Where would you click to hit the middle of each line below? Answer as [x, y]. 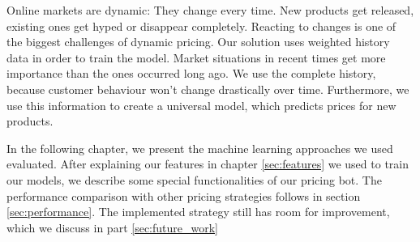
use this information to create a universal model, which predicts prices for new [201, 105]
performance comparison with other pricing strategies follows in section [184, 195]
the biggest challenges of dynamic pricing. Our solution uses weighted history [198, 42]
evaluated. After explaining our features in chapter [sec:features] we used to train [208, 164]
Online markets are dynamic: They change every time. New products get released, [210, 10]
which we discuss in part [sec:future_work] [112, 227]
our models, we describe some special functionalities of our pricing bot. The [194, 179]
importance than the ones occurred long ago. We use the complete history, [191, 73]
